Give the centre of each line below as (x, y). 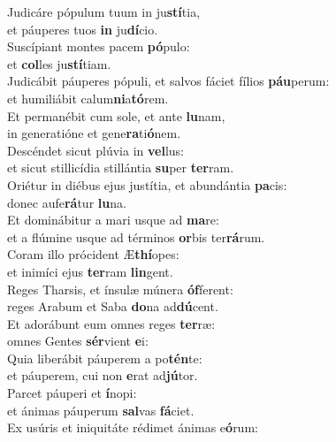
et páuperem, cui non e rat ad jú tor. (103, 375)
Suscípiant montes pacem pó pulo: (99, 46)
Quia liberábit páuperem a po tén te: (105, 358)
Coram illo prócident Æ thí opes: (93, 254)
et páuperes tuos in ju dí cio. (83, 29)
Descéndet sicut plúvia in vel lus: (96, 150)
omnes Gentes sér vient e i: (78, 341)
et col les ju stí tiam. (59, 63)
